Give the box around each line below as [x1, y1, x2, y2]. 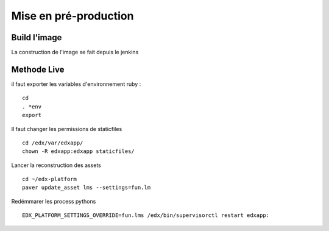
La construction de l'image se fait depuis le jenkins [11, 49, 139, 56]
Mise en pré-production [11, 9, 134, 23]
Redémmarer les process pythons [11, 197, 96, 205]
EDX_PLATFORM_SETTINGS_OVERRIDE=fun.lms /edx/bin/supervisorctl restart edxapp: [22, 212, 270, 219]
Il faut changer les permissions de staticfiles [11, 125, 122, 132]
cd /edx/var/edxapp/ [22, 139, 83, 146]
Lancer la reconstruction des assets [11, 162, 102, 169]
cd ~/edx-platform [22, 176, 77, 183]
